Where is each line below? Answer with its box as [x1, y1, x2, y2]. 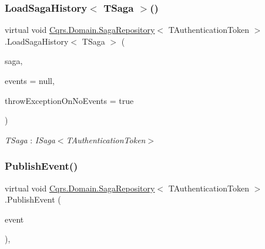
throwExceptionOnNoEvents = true [5, 94, 134, 106]
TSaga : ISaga [5, 133, 55, 146]
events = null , [5, 75, 55, 86]
